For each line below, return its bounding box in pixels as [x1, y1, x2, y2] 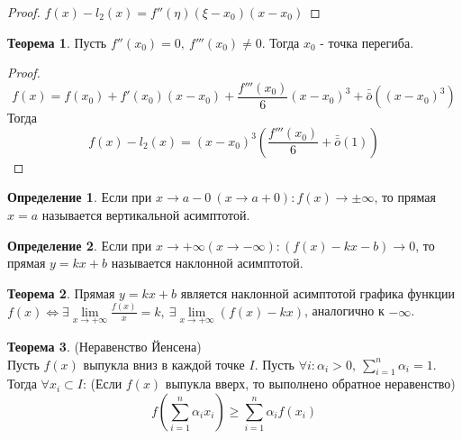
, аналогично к [303, 301, 385, 320]
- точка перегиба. [320, 32, 414, 51]
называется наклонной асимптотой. [111, 253, 303, 272]
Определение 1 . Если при [7, 187, 152, 206]
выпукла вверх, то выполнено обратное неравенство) [165, 374, 456, 393]
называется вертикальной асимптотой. [41, 206, 250, 224]
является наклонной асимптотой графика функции [180, 283, 456, 302]
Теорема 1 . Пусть [7, 32, 107, 51]
